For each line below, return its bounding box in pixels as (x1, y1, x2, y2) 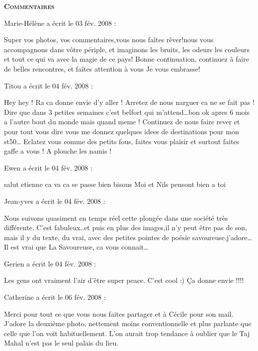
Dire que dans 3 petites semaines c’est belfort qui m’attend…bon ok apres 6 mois (4, 106, 250, 117)
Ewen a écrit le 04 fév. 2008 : (4, 162, 92, 173)
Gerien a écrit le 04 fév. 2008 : (4, 258, 96, 268)
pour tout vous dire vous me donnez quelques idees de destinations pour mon (4, 126, 239, 136)
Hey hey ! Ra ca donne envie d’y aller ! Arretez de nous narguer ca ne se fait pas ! (4, 97, 255, 107)
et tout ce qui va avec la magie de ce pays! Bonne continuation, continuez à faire (4, 54, 249, 64)
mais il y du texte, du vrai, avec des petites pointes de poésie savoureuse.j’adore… (4, 232, 252, 242)
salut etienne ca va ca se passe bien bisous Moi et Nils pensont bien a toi (4, 179, 226, 189)
